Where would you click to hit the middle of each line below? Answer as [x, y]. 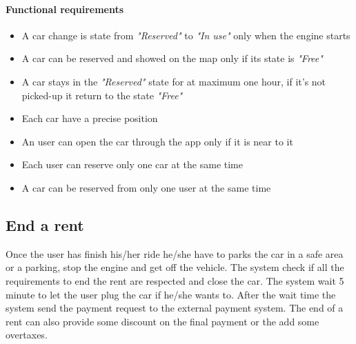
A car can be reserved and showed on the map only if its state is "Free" [172, 58]
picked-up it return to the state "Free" [102, 95]
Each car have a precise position [90, 118]
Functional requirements [65, 9]
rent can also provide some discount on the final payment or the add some [162, 321]
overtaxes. [27, 335]
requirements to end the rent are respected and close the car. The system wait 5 [175, 280]
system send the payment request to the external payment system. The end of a [175, 308]
